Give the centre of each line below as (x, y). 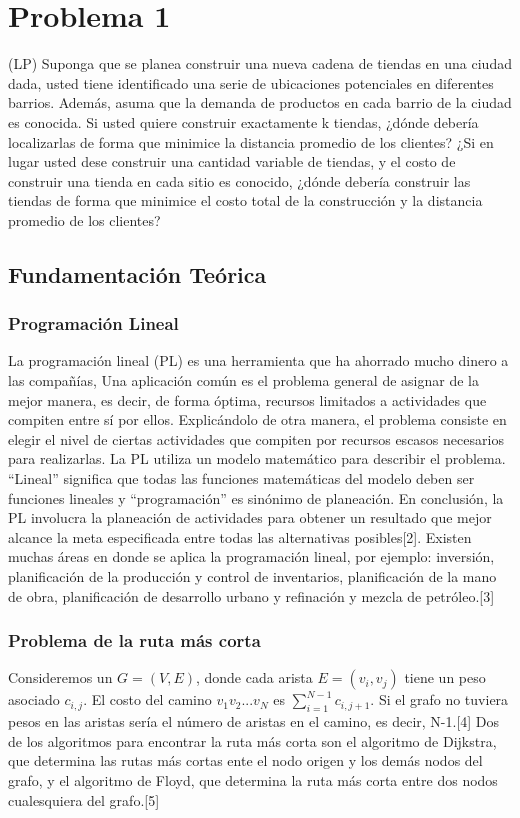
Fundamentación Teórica (137, 273)
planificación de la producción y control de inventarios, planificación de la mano (252, 576)
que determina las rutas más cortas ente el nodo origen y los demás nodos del (245, 760)
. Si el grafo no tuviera (439, 699)
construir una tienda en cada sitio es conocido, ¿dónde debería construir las (239, 180)
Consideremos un (60, 677)
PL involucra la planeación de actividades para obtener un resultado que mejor (250, 517)
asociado (34, 699)
